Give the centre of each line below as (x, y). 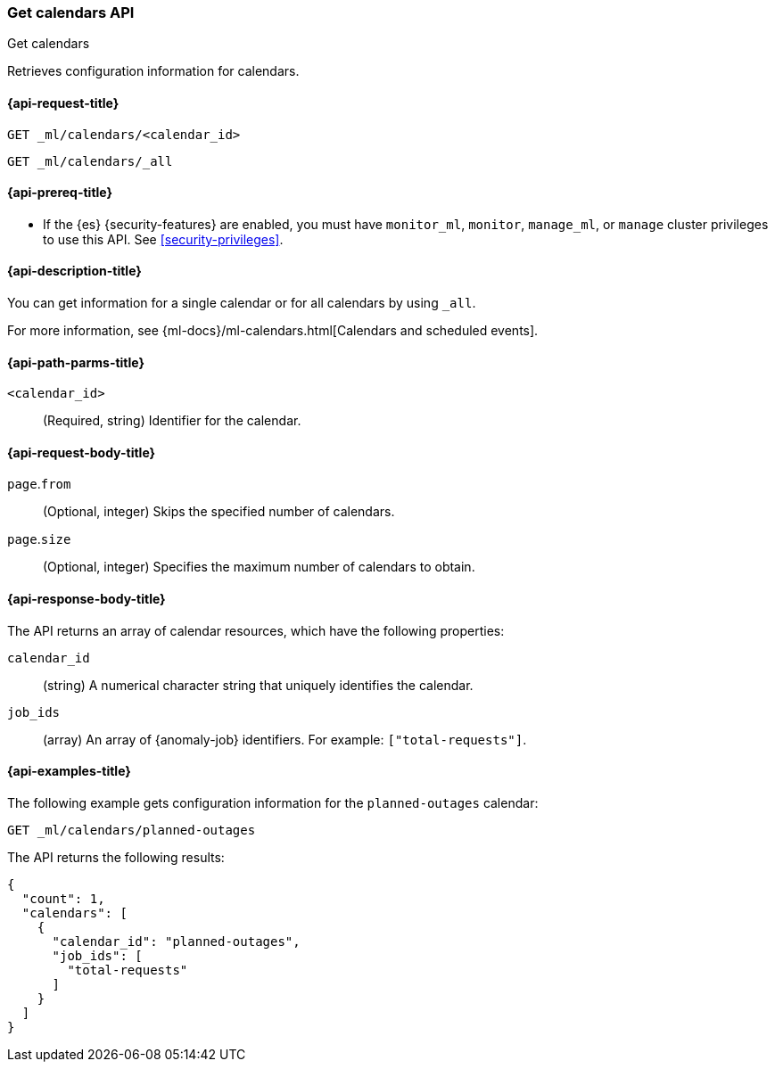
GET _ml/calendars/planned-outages (132, 830)
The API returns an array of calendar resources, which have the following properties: (256, 630)
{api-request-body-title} (82, 452)
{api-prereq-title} (60, 193)
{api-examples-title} (69, 771)
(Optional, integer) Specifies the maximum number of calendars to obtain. (259, 567)
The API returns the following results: (116, 857)
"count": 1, (63, 898)
